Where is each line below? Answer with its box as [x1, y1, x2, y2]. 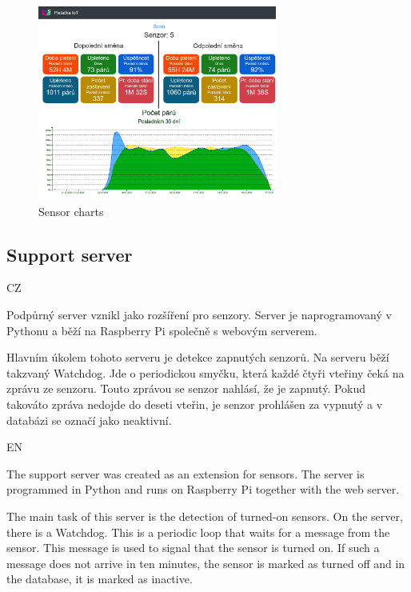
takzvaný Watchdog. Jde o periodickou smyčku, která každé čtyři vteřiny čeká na [6, 364, 405, 381]
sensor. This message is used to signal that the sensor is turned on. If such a [6, 539, 380, 556]
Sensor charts [38, 202, 104, 219]
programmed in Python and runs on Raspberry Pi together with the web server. [6, 481, 400, 498]
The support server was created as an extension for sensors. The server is [6, 465, 365, 482]
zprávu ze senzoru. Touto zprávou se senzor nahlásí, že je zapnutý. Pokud [6, 380, 366, 397]
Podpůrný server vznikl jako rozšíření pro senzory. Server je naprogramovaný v [6, 306, 392, 322]
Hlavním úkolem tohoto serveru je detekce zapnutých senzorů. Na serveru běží [6, 349, 389, 366]
